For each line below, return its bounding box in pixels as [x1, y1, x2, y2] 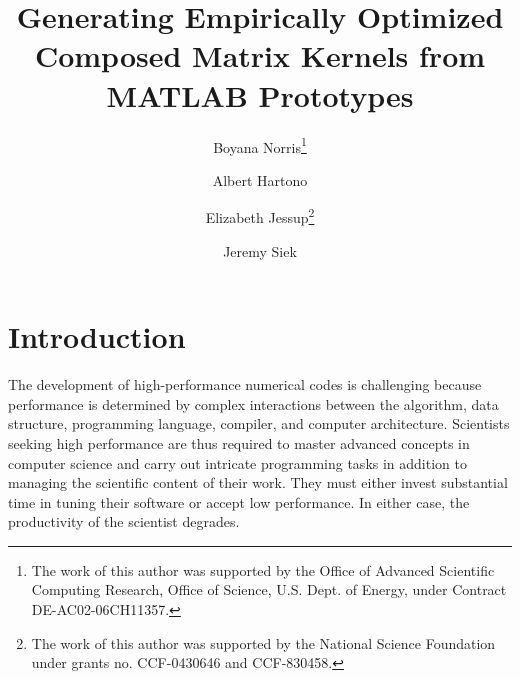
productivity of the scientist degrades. [8, 511, 240, 532]
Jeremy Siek [223, 240, 297, 261]
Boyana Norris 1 [213, 133, 307, 157]
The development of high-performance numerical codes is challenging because [8, 374, 482, 395]
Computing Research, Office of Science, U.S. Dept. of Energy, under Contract [31, 579, 507, 600]
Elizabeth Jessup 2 [205, 204, 315, 227]
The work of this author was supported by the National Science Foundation [31, 632, 496, 653]
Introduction [8, 316, 186, 357]
